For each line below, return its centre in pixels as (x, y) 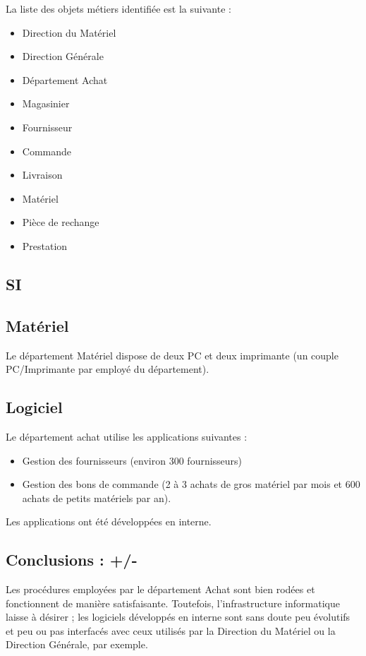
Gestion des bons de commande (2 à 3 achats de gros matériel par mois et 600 (191, 484)
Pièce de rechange (61, 222)
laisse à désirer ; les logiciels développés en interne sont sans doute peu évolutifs (178, 617)
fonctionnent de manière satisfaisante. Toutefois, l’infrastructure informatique (173, 603)
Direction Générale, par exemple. (77, 644)
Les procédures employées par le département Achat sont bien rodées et (160, 589)
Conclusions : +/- (72, 560)
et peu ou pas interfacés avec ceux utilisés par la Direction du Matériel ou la (171, 630)
